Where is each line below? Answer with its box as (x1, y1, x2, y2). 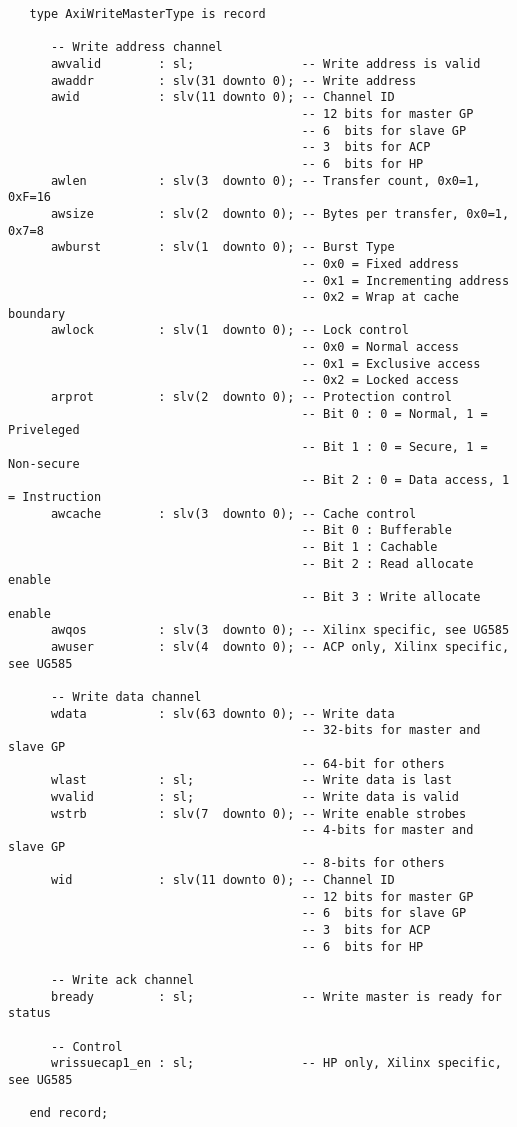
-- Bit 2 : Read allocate (301, 556, 474, 571)
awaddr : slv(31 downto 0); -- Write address (50, 73, 417, 88)
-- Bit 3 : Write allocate (301, 589, 481, 604)
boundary (8, 306, 66, 321)
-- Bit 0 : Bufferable (301, 523, 452, 538)
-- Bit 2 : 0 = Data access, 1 (301, 473, 510, 488)
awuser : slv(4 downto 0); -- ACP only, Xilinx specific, (50, 639, 510, 654)
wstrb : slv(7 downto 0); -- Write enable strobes (50, 806, 467, 821)
